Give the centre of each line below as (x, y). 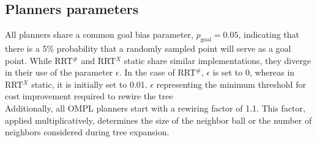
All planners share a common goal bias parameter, (99, 34)
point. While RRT (39, 60)
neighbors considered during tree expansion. (87, 132)
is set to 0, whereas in (254, 72)
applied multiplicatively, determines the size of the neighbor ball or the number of (158, 120)
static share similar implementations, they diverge (218, 60)
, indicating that (269, 34)
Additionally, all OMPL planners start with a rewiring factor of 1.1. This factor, (155, 108)
